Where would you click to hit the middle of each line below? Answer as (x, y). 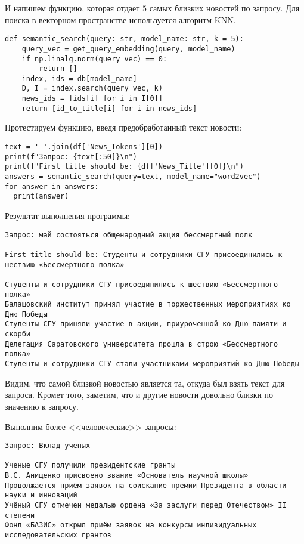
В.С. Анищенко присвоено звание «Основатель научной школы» (127, 476)
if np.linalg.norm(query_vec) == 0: (94, 59)
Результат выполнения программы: (67, 215)
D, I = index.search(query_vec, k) (92, 89)
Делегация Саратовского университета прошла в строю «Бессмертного (142, 344)
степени (20, 515)
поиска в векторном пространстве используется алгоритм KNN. (120, 19)
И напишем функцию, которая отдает (72, 8)
